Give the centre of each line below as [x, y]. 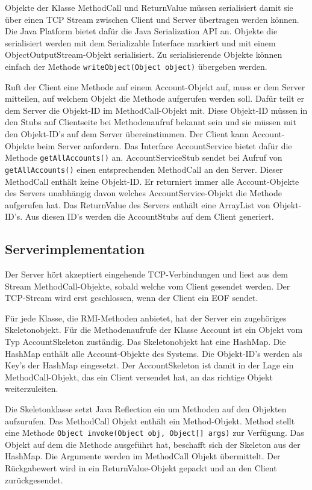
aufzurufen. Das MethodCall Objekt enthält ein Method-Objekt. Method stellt [150, 420]
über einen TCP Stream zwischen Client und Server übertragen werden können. [152, 19]
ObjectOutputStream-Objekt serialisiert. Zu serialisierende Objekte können [144, 54]
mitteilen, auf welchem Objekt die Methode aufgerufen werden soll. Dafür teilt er [155, 98]
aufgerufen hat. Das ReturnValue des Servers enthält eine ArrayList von [138, 204]
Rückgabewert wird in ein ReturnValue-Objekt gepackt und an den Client [141, 468]
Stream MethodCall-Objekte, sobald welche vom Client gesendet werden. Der [148, 286]
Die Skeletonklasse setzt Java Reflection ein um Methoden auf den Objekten [146, 409]
